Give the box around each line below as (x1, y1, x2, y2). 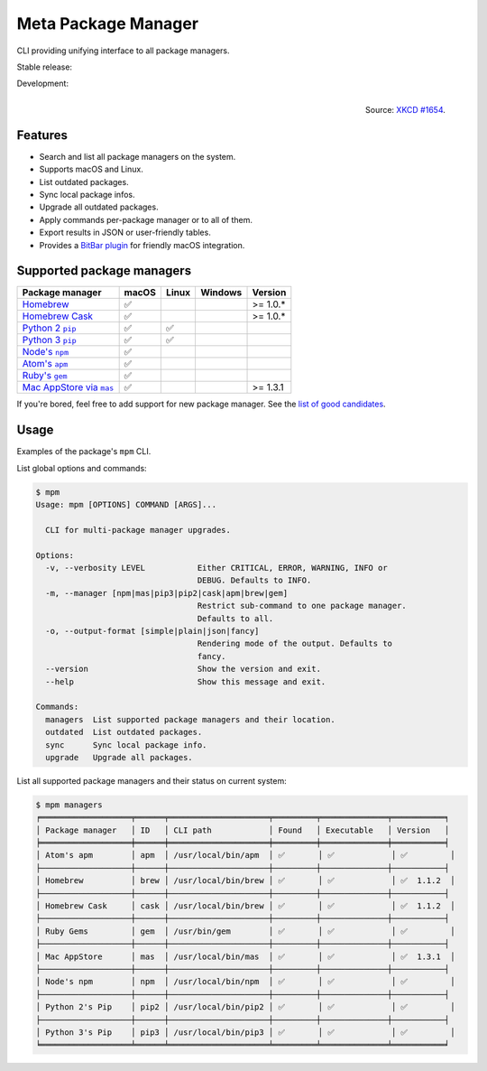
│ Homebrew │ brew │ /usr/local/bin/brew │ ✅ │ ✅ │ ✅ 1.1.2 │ (35, 876, 455, 886)
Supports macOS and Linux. (39, 163, 143, 175)
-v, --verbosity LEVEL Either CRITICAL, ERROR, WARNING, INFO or (45, 563, 388, 573)
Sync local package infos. (39, 189, 135, 200)
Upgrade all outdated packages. (39, 201, 159, 212)
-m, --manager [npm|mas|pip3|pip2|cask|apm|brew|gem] (45, 588, 289, 598)
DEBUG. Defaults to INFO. (197, 575, 312, 586)
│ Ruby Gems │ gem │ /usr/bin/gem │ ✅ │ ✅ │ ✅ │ (35, 926, 455, 936)
